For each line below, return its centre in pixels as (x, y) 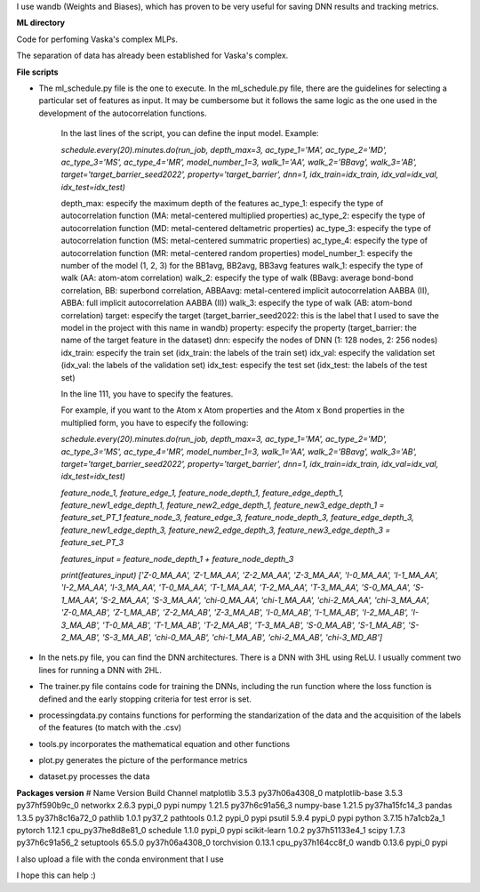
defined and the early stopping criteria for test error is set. (145, 699)
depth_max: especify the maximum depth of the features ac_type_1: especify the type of (222, 204)
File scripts (37, 72)
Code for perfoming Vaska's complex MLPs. (97, 39)
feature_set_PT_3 (92, 542)
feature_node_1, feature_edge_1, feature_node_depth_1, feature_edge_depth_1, (202, 493)
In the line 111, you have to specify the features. (147, 394)
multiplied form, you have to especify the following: (155, 422)
